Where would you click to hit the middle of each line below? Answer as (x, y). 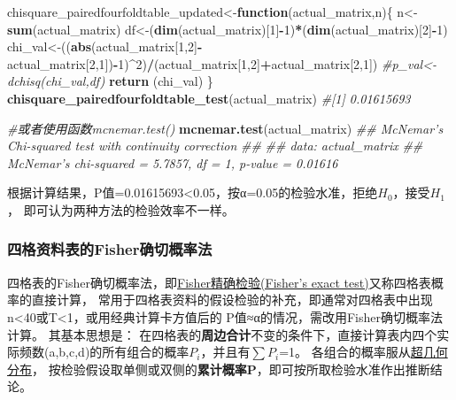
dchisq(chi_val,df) (56, 81)
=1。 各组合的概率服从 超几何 (363, 352)
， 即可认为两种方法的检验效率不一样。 (121, 209)
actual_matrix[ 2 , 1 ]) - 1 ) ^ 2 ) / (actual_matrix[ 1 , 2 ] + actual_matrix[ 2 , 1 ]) (193, 63)
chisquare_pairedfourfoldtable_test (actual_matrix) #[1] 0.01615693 (209, 98)
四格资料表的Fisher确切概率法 (110, 249)
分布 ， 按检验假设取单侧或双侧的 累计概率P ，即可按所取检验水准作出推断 (219, 369)
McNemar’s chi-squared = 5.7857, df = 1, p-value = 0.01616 (173, 162)
